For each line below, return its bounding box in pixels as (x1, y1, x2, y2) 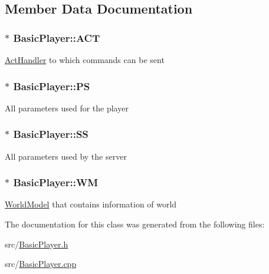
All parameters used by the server (5, 150, 127, 162)
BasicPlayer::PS (13, 78, 90, 93)
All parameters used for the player (5, 101, 129, 114)
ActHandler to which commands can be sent (5, 54, 165, 65)
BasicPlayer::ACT (13, 30, 100, 45)
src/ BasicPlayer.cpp (5, 258, 77, 270)
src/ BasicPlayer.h (5, 237, 68, 250)
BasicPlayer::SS (13, 127, 88, 141)
